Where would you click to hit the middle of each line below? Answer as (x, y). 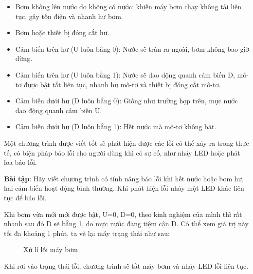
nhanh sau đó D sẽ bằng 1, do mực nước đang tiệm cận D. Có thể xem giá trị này (126, 224)
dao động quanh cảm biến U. (59, 110)
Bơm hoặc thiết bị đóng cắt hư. (62, 32)
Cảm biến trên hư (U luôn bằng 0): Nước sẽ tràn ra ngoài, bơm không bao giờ (132, 49)
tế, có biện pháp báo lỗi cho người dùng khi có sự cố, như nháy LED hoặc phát (122, 152)
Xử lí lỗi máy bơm (51, 249)
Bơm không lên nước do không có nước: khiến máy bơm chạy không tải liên (128, 6)
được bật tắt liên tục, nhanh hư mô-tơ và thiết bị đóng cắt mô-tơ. (122, 84)
